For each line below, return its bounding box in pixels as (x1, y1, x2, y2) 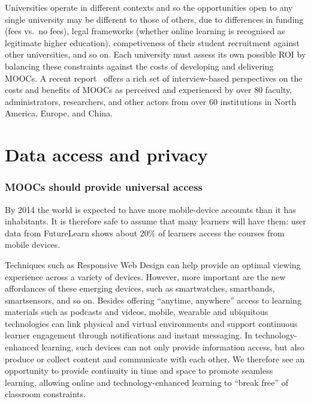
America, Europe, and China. (5, 107, 113, 119)
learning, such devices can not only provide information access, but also (41, 341, 304, 353)
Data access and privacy (5, 142, 208, 167)
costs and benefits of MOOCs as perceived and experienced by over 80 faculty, (5, 83, 292, 96)
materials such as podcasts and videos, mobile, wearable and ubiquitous (5, 305, 268, 318)
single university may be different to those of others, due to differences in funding (5, 13, 304, 25)
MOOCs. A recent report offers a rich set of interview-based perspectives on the (5, 71, 303, 84)
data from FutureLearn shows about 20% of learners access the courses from (5, 226, 285, 239)
